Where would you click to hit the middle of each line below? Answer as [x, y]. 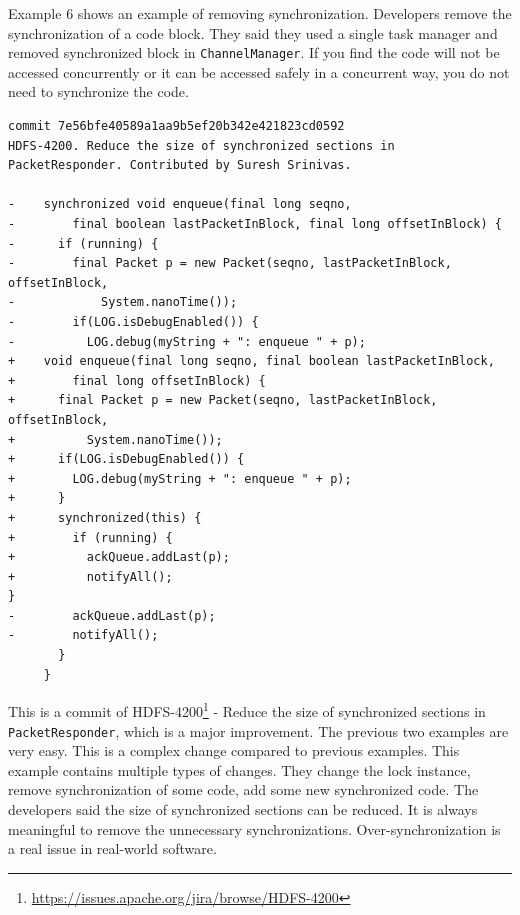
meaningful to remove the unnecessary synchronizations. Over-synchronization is [254, 828]
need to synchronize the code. [98, 91]
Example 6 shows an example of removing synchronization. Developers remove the [260, 13]
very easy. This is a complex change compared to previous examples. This [234, 750]
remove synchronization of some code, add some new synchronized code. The [243, 789]
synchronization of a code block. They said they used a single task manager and [253, 32]
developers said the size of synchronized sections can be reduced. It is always [243, 808]
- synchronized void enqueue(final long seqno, [180, 204]
